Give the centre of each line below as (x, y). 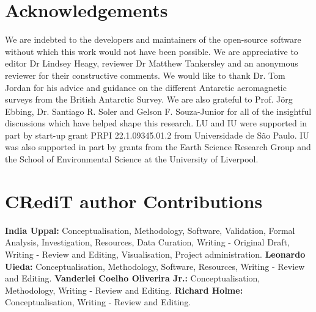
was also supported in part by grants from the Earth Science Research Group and (158, 147)
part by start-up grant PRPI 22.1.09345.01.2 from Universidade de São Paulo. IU (157, 135)
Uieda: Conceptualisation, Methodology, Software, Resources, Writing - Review (155, 266)
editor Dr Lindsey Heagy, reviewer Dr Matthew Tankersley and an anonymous (152, 63)
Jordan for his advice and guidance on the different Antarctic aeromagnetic (146, 87)
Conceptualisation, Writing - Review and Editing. (98, 302)
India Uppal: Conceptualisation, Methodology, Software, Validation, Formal (150, 230)
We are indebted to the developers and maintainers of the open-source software (153, 39)
